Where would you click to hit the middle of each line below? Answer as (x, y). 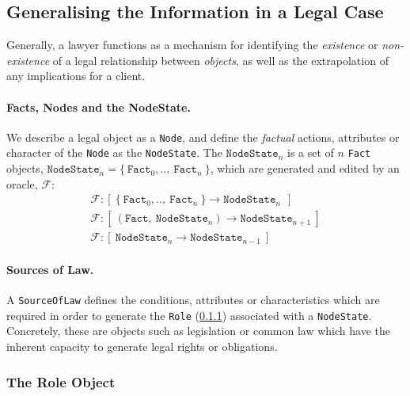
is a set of (311, 152)
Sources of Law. (50, 269)
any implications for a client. (76, 76)
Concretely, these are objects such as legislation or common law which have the (198, 331)
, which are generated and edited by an (305, 168)
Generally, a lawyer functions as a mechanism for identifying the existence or (192, 45)
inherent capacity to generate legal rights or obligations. (142, 346)
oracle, (22, 183)
